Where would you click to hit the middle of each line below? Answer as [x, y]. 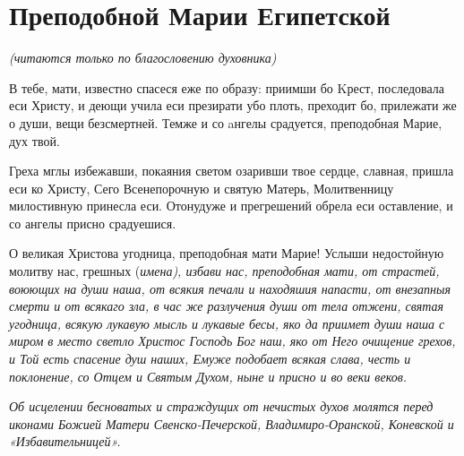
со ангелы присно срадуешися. [93, 223]
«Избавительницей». [65, 441]
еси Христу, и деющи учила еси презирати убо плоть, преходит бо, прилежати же [233, 105]
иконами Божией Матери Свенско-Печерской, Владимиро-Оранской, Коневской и [232, 423]
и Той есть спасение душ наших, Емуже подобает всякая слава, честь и [210, 359]
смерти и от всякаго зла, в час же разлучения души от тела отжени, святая [226, 306]
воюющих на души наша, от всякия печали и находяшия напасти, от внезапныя [230, 288]
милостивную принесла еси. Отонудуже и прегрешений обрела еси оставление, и [231, 206]
